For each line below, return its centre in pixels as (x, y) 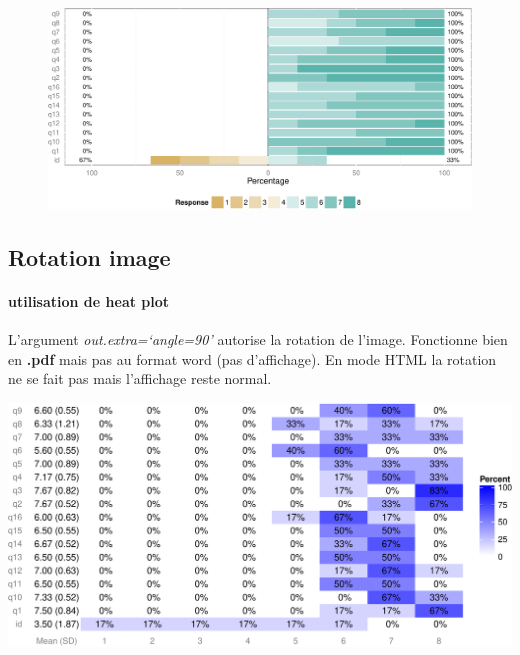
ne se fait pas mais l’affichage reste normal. (140, 378)
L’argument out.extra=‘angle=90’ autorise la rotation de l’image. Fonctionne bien (258, 338)
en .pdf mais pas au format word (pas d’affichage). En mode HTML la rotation (252, 358)
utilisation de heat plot (89, 300)
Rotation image (89, 256)
